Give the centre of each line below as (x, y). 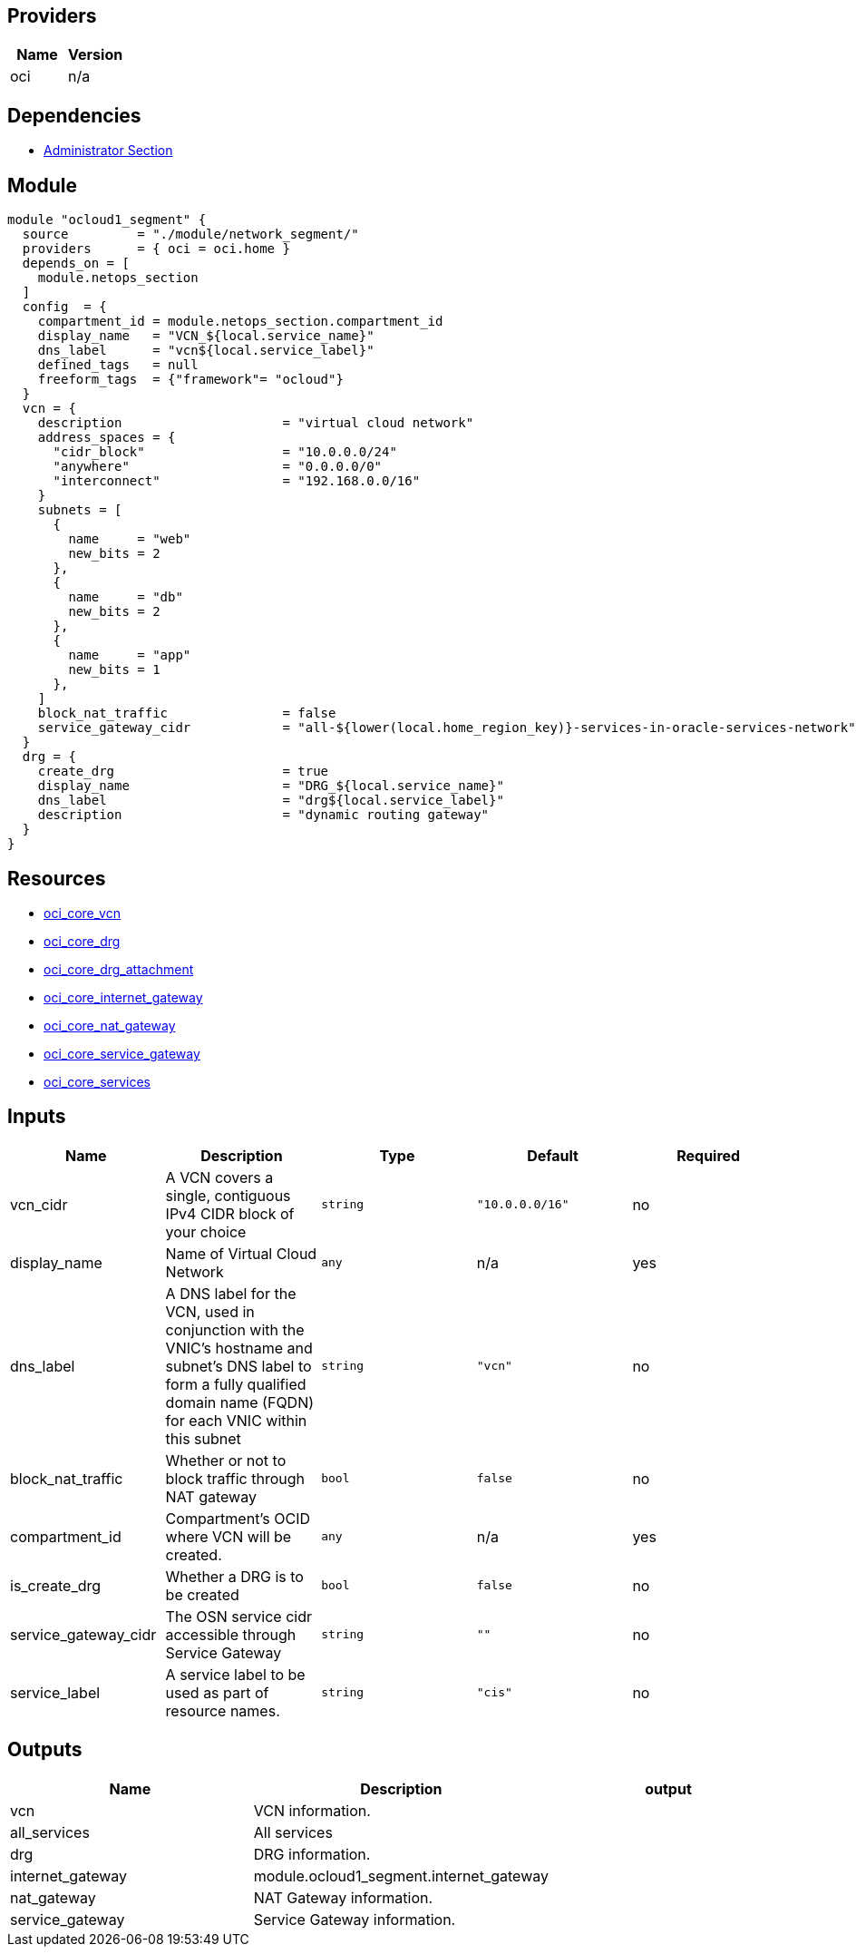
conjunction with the (235, 1329)
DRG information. (312, 1854)
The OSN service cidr (238, 1616)
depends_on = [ (76, 264)
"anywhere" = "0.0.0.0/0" (218, 467)
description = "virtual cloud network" (256, 423)
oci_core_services (97, 1081)
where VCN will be (229, 1536)
